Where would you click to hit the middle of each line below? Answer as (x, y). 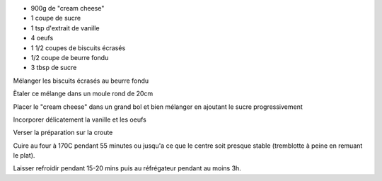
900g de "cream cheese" (68, 8)
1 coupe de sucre (56, 18)
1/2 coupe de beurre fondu (70, 57)
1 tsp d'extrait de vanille (65, 28)
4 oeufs (42, 38)
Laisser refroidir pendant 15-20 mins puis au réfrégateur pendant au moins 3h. (127, 168)
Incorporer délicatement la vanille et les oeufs (80, 119)
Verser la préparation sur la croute (63, 133)
